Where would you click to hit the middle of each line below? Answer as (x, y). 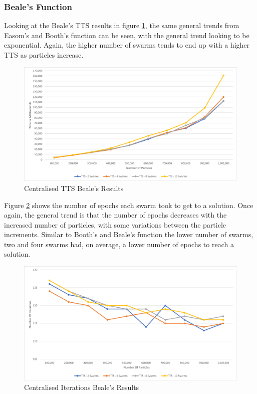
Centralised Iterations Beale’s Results (82, 387)
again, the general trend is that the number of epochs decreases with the (115, 215)
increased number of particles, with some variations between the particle (115, 224)
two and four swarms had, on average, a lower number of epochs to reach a (119, 244)
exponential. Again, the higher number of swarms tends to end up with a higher (127, 45)
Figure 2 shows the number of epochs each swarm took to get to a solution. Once (129, 205)
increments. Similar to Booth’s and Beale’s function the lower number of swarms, (129, 234)
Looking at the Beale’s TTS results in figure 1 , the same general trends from (122, 25)
